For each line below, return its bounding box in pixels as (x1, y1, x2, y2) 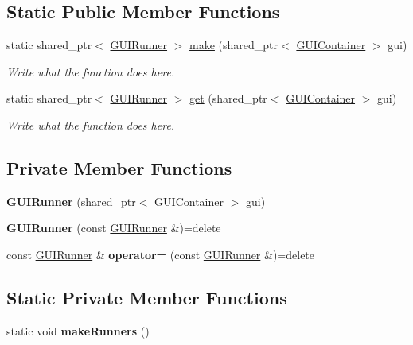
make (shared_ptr (189, 37, 279, 53)
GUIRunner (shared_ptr (6, 192, 136, 209)
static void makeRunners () (6, 322, 150, 339)
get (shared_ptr (189, 90, 267, 107)
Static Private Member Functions (6, 285, 287, 309)
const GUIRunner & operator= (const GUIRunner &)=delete (6, 246, 315, 262)
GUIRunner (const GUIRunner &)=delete (6, 219, 221, 236)
